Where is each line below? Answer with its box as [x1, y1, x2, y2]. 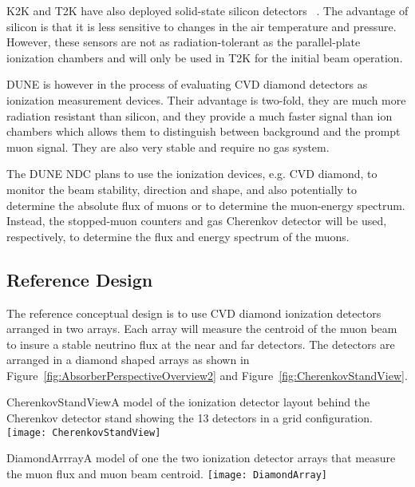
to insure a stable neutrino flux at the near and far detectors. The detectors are [6, 335, 395, 352]
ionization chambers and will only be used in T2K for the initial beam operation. [6, 49, 403, 65]
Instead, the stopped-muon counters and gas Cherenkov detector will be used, [6, 212, 387, 229]
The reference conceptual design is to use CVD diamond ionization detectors [6, 304, 381, 321]
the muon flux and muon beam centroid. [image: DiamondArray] [6, 465, 328, 481]
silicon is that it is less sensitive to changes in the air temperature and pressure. [6, 18, 397, 34]
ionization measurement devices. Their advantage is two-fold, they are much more [6, 91, 406, 108]
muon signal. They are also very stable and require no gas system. [6, 138, 330, 155]
